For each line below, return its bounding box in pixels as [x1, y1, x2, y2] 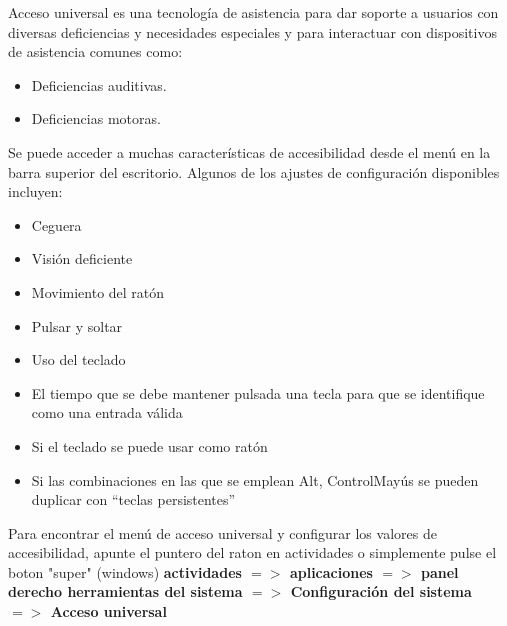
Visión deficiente [31, 248, 133, 269]
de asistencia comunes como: [8, 41, 183, 62]
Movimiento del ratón [31, 281, 165, 302]
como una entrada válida [31, 402, 183, 423]
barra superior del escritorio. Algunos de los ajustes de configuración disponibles [8, 161, 500, 182]
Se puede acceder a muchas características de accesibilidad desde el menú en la [8, 141, 491, 162]
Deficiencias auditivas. [31, 74, 167, 95]
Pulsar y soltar [31, 315, 123, 336]
